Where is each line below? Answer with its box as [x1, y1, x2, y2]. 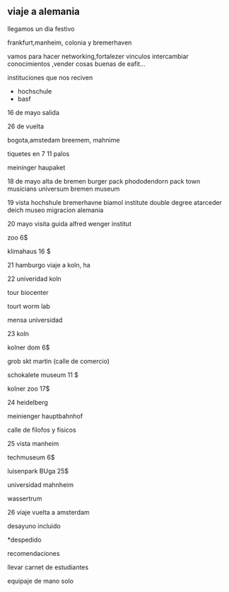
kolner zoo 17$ [7, 384, 50, 393]
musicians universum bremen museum [7, 184, 120, 193]
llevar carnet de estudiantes [7, 563, 89, 571]
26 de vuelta [7, 122, 45, 130]
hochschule [17, 86, 52, 95]
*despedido [7, 535, 42, 544]
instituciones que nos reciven [7, 73, 93, 82]
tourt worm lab [7, 301, 51, 311]
